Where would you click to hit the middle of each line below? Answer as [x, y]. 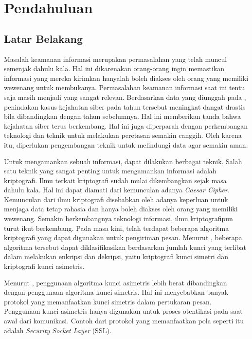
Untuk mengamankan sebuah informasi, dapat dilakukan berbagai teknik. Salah [123, 161]
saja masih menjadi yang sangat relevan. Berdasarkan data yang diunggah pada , [125, 97]
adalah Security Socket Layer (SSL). [58, 330]
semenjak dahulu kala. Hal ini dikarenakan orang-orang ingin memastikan [114, 68]
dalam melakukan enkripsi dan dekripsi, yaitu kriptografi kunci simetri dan [116, 256]
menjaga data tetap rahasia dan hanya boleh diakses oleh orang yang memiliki [121, 209]
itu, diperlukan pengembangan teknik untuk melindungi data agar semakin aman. [126, 144]
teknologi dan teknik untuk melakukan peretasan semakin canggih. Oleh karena [123, 135]
